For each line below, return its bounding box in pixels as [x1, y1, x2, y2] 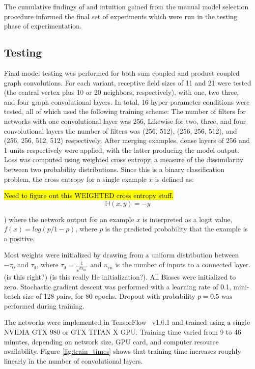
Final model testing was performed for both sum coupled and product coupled [4, 67, 240, 78]
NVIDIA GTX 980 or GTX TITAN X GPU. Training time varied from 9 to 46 [4, 327, 241, 337]
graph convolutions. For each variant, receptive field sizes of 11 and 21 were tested [4, 77, 252, 87]
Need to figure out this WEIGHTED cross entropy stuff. [4, 190, 174, 200]
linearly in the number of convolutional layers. [4, 355, 143, 366]
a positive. [4, 233, 35, 243]
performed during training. [4, 300, 85, 311]
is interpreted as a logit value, [142, 214, 232, 224]
